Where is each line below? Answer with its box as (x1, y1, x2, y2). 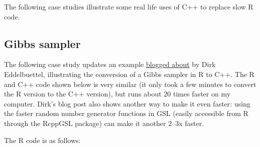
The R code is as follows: (4, 134, 81, 145)
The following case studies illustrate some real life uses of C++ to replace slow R (4, 1, 253, 11)
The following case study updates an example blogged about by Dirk (4, 59, 216, 69)
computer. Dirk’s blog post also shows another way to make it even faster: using (4, 98, 250, 108)
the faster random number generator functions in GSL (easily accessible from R (4, 108, 248, 118)
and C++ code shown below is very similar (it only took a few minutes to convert (4, 78, 256, 89)
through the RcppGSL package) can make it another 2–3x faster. (4, 117, 204, 128)
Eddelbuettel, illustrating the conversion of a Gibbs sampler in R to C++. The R (4, 68, 254, 79)
